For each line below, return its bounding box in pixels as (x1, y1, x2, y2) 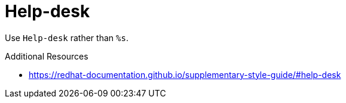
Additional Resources (5, 51, 88, 61)
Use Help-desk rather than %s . (5, 32, 128, 43)
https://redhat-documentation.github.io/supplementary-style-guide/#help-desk (29, 69, 341, 80)
